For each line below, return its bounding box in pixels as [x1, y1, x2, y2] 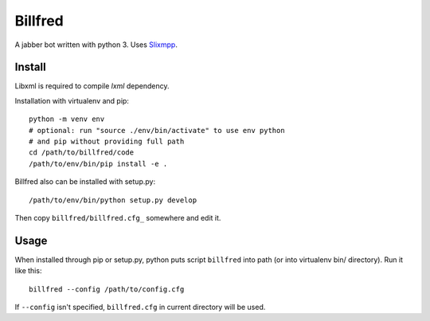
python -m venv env [29, 115, 105, 123]
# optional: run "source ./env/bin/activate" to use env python [29, 126, 286, 135]
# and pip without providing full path [29, 137, 185, 147]
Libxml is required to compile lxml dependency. [14, 81, 170, 91]
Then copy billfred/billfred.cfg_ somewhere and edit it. [14, 213, 221, 222]
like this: [14, 266, 42, 276]
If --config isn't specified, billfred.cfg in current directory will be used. [14, 303, 266, 312]
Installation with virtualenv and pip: [14, 96, 129, 105]
